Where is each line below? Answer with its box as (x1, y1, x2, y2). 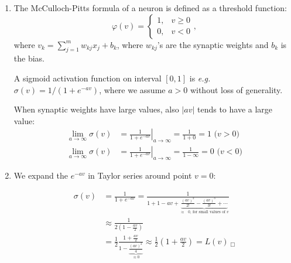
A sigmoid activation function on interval (13, 71, 162, 84)
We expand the (13, 169, 68, 182)
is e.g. (189, 71, 211, 84)
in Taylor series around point (88, 169, 192, 182)
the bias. (13, 52, 44, 64)
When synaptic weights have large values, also (13, 103, 179, 115)
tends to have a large (197, 103, 273, 115)
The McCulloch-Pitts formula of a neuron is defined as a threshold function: (13, 2, 287, 13)
